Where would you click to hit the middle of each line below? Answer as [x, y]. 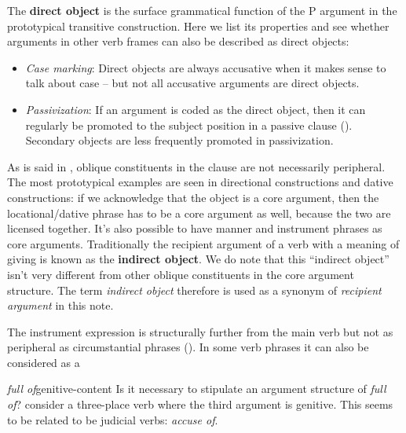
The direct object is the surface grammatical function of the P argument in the [202, 10]
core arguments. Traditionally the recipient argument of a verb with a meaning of [203, 243]
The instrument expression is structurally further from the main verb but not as [200, 331]
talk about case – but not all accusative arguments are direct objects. [192, 83]
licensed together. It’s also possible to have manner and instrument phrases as [195, 228]
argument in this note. [60, 305]
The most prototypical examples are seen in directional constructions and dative [200, 182]
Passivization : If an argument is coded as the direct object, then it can [196, 109]
